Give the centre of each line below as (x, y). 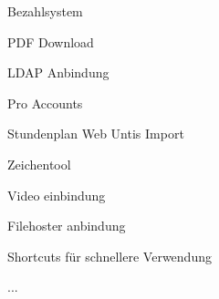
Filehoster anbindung (67, 226)
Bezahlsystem (45, 11)
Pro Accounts (45, 103)
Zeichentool (39, 164)
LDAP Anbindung (58, 72)
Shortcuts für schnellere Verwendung (109, 256)
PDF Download (51, 41)
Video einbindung (57, 195)
